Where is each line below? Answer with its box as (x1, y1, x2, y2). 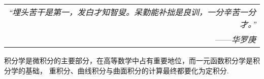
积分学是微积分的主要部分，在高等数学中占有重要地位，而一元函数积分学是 (4, 55, 253, 65)
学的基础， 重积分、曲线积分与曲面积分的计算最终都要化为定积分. (11, 65, 229, 75)
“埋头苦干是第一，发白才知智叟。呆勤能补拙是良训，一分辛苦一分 (8, 6, 256, 18)
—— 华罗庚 (215, 33, 256, 45)
